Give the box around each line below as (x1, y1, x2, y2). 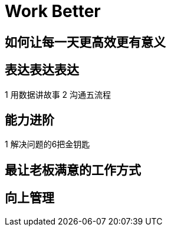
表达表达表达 (5, 62, 79, 78)
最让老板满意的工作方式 (5, 162, 141, 177)
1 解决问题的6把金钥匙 (5, 139, 90, 150)
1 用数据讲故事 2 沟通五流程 (5, 89, 111, 100)
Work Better (5, 1, 101, 21)
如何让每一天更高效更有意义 (5, 34, 166, 49)
